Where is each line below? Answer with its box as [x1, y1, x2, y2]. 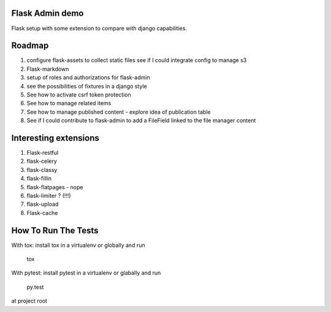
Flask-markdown [26, 65, 69, 72]
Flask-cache [26, 209, 58, 216]
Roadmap [11, 41, 49, 51]
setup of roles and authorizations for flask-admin [26, 74, 150, 81]
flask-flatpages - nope [26, 183, 83, 190]
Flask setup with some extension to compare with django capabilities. [11, 25, 187, 32]
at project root [11, 297, 47, 305]
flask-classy [26, 166, 58, 173]
